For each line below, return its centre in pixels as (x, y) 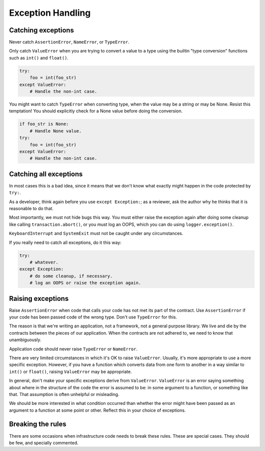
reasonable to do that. (31, 208)
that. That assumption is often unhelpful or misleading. (64, 394)
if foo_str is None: (44, 124)
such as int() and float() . (39, 58)
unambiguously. (25, 340)
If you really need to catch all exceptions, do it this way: (65, 242)
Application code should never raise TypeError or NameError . (73, 349)
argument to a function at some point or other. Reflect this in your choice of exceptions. (97, 410)
